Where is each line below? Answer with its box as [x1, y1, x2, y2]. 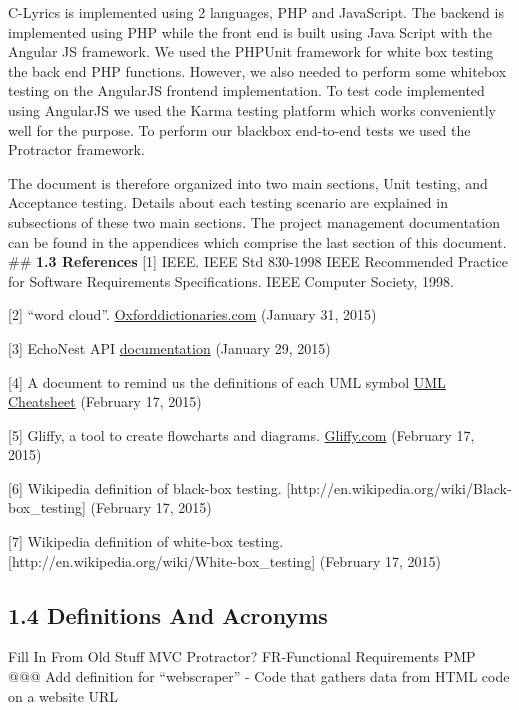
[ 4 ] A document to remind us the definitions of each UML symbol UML [8, 371, 446, 392]
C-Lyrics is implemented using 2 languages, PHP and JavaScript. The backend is [8, 2, 504, 22]
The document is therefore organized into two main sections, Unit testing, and [8, 172, 488, 193]
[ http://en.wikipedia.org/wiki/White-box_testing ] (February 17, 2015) [8, 550, 441, 571]
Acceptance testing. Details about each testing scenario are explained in [8, 192, 448, 213]
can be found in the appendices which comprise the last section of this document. [8, 231, 507, 252]
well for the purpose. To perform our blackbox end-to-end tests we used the [8, 119, 471, 140]
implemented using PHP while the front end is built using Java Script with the [8, 21, 492, 42]
